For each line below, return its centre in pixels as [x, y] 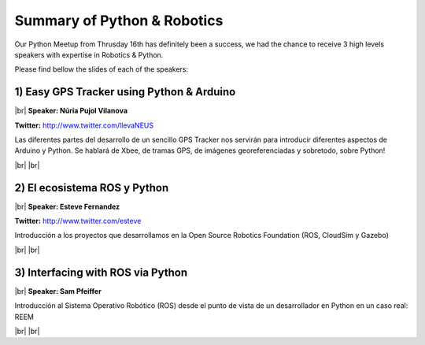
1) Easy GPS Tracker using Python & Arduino [125, 92]
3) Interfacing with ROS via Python [101, 272]
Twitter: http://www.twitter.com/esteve [78, 221]
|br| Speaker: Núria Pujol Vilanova [71, 111]
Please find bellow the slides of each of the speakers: [102, 69]
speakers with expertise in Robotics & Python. [89, 54]
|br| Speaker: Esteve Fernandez [67, 206]
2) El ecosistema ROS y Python [92, 188]
